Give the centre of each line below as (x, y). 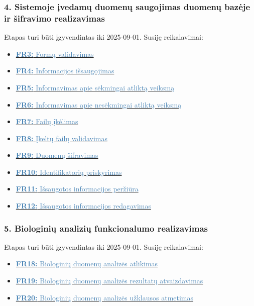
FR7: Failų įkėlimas (47, 121)
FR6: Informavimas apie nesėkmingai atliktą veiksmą (99, 104)
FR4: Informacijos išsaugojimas (65, 71)
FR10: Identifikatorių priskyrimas (69, 172)
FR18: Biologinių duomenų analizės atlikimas (87, 264)
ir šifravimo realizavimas (54, 18)
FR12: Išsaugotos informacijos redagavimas (83, 206)
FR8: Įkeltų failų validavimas (62, 138)
